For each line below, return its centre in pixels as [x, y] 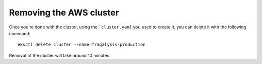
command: [20, 33]
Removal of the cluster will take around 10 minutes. [60, 55]
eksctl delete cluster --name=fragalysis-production [82, 45]
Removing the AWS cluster [64, 13]
